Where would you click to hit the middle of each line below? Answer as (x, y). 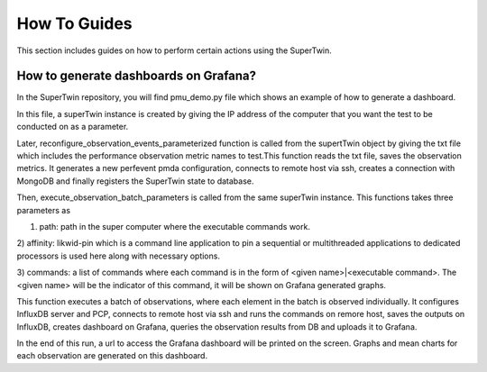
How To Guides (74, 23)
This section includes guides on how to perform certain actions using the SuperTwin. (175, 50)
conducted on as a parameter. (73, 127)
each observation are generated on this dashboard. (112, 356)
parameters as (44, 210)
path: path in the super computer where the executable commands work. (175, 226)
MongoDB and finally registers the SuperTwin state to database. (135, 181)
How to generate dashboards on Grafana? (137, 76)
